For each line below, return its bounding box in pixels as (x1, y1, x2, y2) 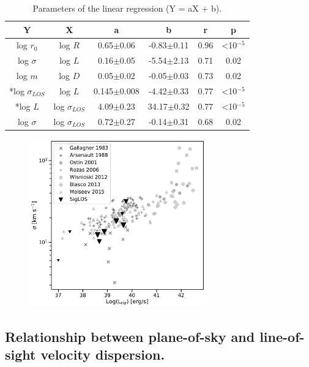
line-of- (259, 327, 305, 346)
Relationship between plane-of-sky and (5, 327, 255, 346)
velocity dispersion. (40, 345, 165, 364)
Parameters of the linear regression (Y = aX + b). (32, 2, 222, 14)
